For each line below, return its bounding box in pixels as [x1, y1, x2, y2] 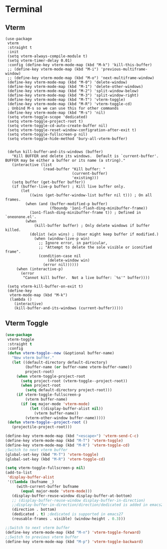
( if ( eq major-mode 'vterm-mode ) [20, 401, 90, 407]
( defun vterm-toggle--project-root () [7, 420, 88, 425]
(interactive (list [11, 162, 52, 167]
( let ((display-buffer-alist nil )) [29, 406, 103, 411]
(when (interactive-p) [16, 267, 64, 272]
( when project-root [20, 383, 61, 388]
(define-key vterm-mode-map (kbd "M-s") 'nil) [7, 110, 106, 115]
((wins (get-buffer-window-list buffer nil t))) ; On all [29, 193, 153, 198]
